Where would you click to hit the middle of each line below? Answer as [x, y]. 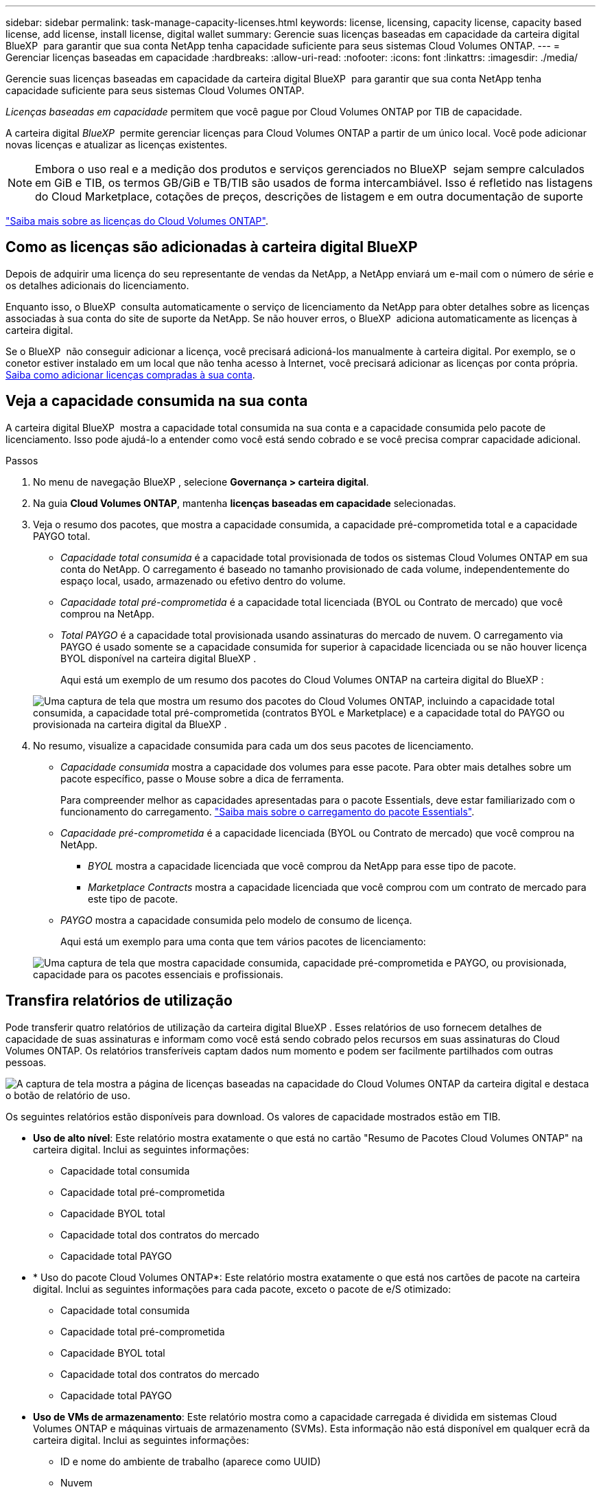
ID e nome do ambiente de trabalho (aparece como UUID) [191, 1461]
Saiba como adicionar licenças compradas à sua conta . [130, 374]
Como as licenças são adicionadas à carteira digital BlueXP [212, 247]
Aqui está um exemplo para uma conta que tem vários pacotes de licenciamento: [243, 941]
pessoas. [26, 1062]
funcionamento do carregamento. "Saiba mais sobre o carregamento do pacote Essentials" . [268, 811]
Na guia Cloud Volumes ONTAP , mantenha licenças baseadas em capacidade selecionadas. [245, 503]
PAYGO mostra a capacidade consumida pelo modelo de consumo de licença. [236, 920]
